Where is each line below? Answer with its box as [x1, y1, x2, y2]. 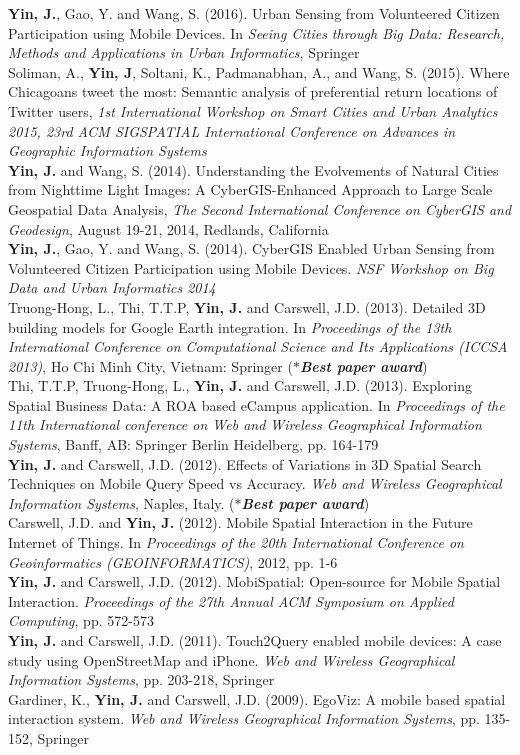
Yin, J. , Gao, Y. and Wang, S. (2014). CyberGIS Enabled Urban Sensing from [8, 238, 495, 259]
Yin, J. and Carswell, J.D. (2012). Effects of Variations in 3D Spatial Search [8, 453, 482, 474]
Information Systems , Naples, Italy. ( [8, 492, 235, 513]
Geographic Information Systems [8, 140, 207, 161]
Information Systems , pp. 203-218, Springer [8, 669, 275, 690]
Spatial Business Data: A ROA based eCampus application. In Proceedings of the [8, 394, 505, 415]
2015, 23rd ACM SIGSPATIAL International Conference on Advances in [8, 120, 456, 141]
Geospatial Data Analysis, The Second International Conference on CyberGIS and [8, 198, 512, 219]
